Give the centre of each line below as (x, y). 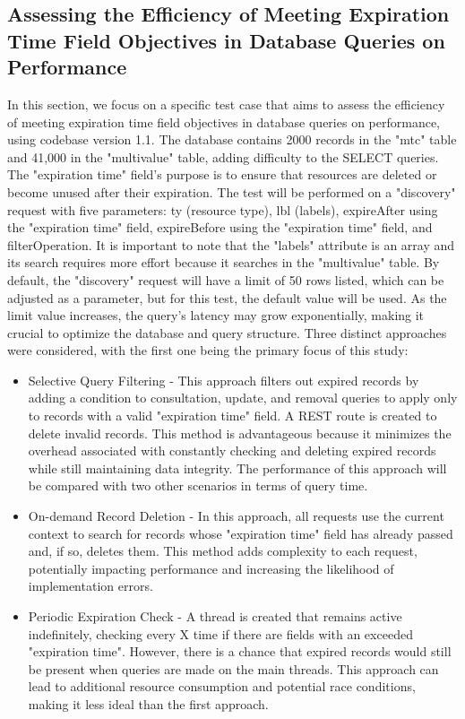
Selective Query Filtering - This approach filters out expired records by (224, 380)
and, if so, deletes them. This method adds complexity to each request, (223, 551)
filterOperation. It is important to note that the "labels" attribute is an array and (231, 244)
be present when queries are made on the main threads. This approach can (233, 668)
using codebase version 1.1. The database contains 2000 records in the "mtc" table (232, 139)
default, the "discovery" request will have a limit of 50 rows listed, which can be (226, 279)
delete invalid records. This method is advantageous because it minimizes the (240, 433)
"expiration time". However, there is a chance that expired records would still (240, 651)
